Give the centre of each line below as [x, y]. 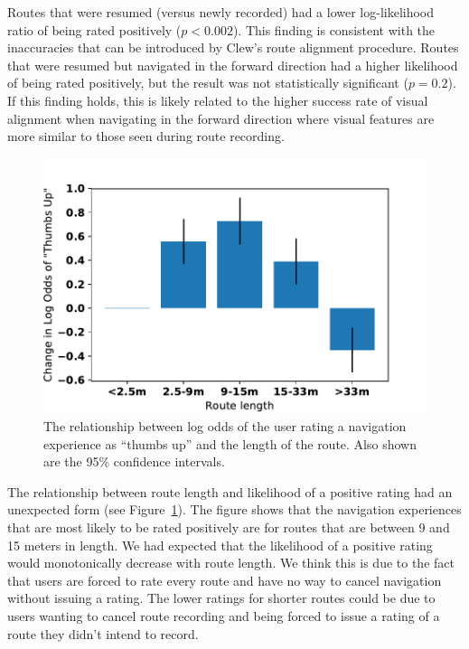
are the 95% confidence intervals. [134, 461]
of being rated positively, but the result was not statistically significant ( [208, 83]
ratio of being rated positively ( [94, 29]
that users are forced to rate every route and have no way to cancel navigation [225, 580]
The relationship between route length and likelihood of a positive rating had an [230, 491]
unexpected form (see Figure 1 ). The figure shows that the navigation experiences [234, 509]
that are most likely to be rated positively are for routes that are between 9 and [229, 527]
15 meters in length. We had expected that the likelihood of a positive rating [220, 545]
